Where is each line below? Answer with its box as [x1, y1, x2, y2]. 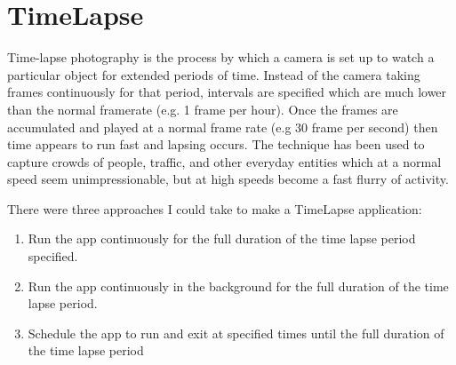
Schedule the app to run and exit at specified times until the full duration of [28, 323, 444, 342]
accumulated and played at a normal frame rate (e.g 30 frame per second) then [7, 117, 438, 136]
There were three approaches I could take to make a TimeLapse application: [7, 199, 422, 218]
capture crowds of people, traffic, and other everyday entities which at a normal [7, 152, 442, 171]
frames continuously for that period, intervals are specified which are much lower [7, 83, 447, 101]
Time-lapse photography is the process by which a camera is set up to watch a [7, 48, 435, 67]
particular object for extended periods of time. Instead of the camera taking [7, 65, 420, 83]
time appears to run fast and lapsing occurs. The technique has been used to [7, 135, 425, 154]
